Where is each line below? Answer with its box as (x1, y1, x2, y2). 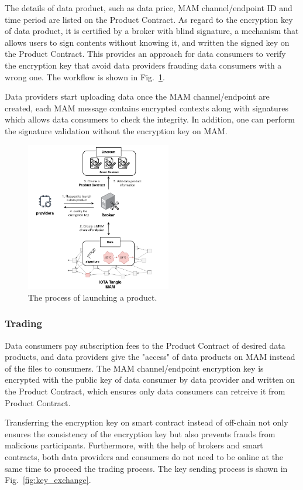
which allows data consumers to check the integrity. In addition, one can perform (5, 113, 295, 125)
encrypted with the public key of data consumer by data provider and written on (5, 373, 295, 386)
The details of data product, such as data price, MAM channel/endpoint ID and (5, 2, 292, 13)
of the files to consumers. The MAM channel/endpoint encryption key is (5, 362, 264, 374)
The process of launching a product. (28, 291, 157, 303)
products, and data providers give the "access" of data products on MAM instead (5, 351, 295, 363)
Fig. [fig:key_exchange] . (5, 474, 91, 486)
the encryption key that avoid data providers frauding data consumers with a (5, 59, 282, 71)
